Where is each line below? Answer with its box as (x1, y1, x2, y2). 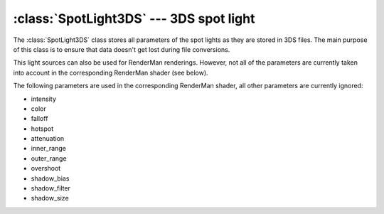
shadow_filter (31, 184, 71, 193)
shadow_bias (31, 174, 70, 183)
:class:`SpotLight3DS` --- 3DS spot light (13, 11, 255, 26)
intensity (31, 95, 57, 103)
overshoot (31, 164, 61, 173)
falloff (31, 114, 48, 123)
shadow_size (31, 194, 69, 203)
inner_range (31, 144, 67, 153)
